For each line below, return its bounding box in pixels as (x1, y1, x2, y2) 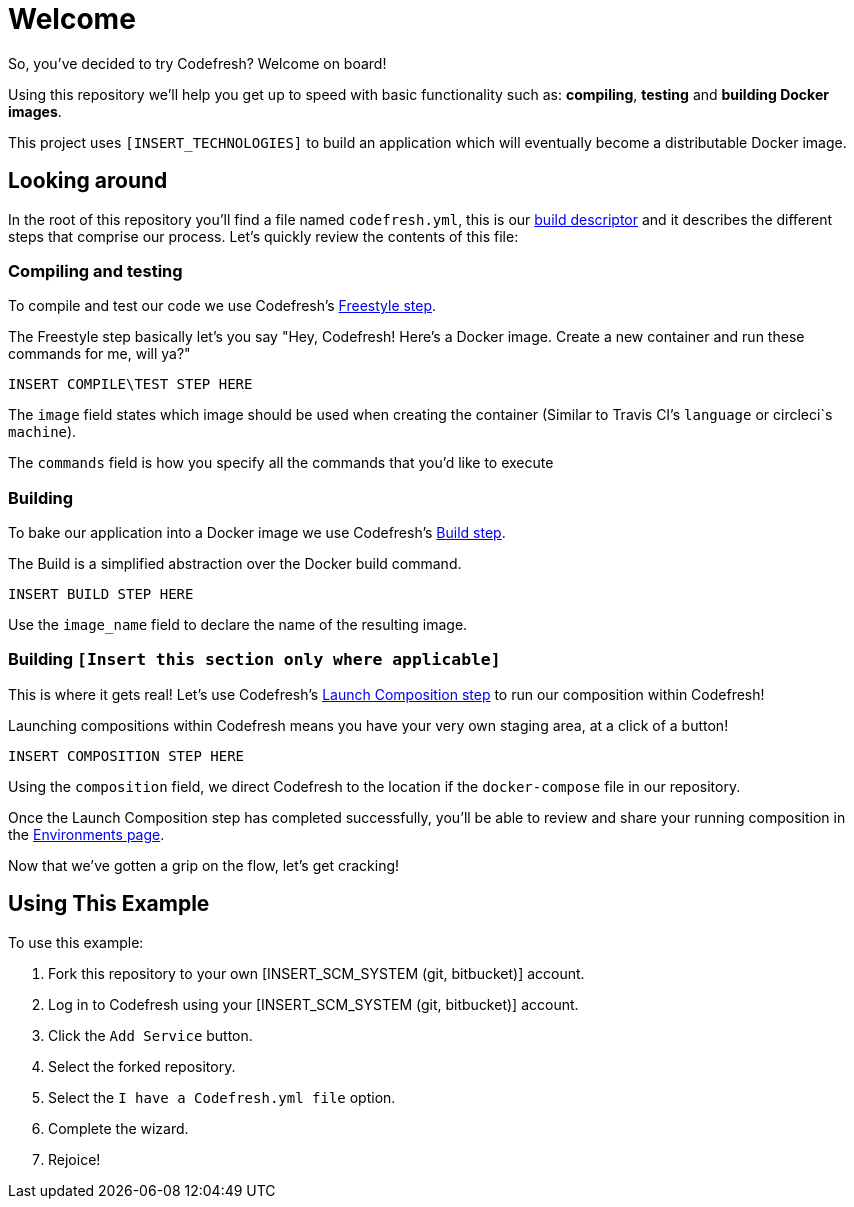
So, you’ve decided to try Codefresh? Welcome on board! (8, 54, 387, 72)
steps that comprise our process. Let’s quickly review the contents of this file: (8, 227, 519, 245)
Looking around (8, 168, 168, 194)
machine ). (8, 423, 77, 441)
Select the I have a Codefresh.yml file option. (48, 1088, 396, 1106)
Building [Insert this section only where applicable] (8, 649, 501, 670)
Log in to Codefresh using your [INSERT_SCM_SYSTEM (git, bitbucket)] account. (48, 995, 579, 1013)
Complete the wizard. (48, 1119, 189, 1137)
